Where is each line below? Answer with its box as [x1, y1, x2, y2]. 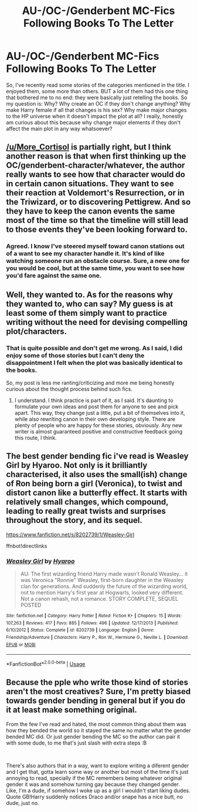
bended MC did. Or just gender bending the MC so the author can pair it [6, 733, 181, 740]
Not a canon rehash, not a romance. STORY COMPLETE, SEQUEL [20, 596, 179, 603]
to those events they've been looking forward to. [6, 225, 188, 235]
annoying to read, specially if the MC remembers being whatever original [6, 774, 182, 781]
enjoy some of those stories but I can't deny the [6, 351, 145, 359]
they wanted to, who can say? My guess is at [6, 299, 174, 309]
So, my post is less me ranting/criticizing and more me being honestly [6, 379, 175, 386]
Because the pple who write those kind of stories [6, 678, 189, 688]
